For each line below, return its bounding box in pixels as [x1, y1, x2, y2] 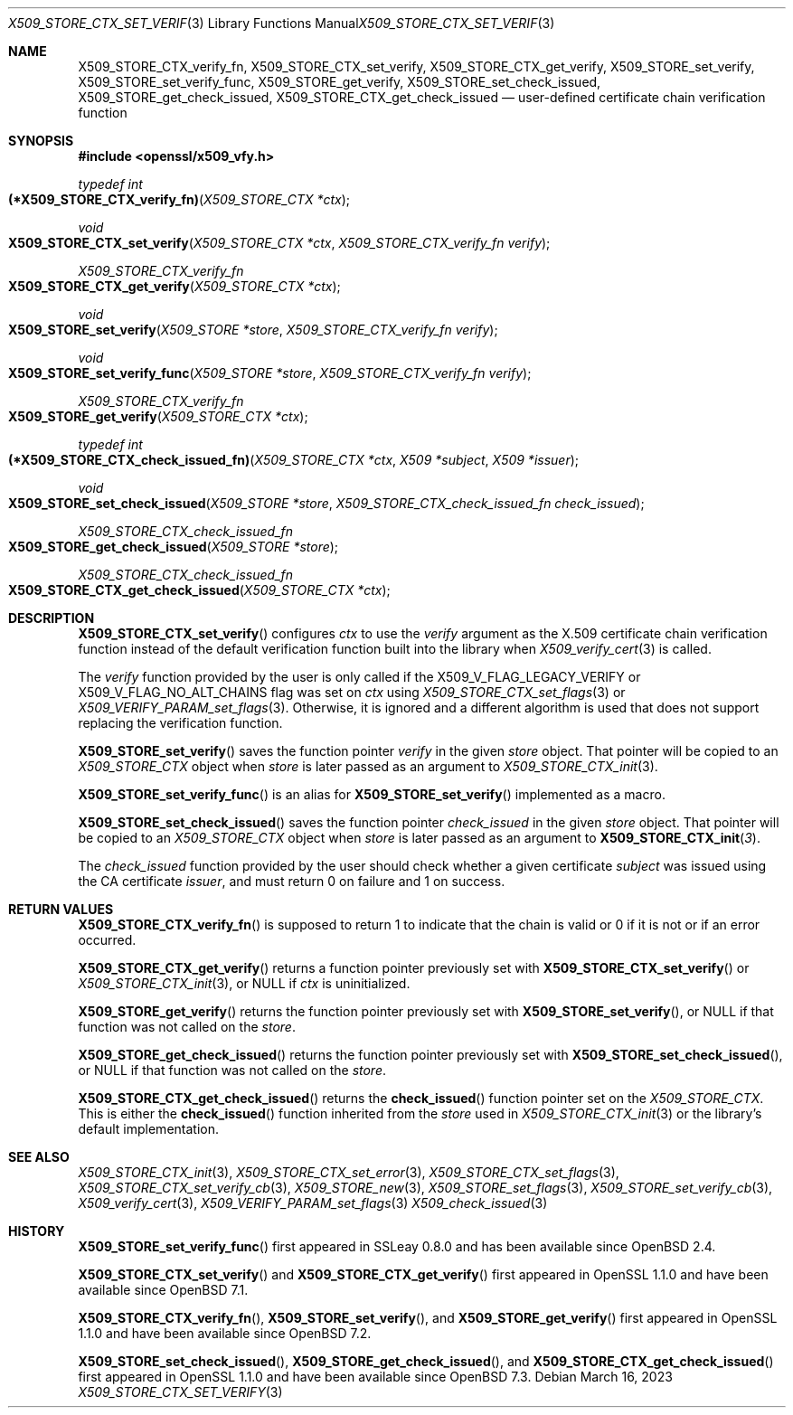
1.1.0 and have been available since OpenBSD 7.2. [78, 1325, 372, 1341]
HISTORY [8, 1223, 65, 1239]
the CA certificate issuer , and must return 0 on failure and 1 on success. [78, 873, 505, 889]
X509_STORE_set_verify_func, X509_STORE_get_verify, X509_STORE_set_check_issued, [78, 74, 601, 90]
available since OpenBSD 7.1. [78, 1282, 249, 1297]
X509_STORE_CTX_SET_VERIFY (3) [78, 1384, 283, 1400]
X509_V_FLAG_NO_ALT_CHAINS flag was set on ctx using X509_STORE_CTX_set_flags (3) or [78, 684, 626, 700]
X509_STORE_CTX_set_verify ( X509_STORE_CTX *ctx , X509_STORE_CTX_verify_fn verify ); [8, 235, 551, 250]
